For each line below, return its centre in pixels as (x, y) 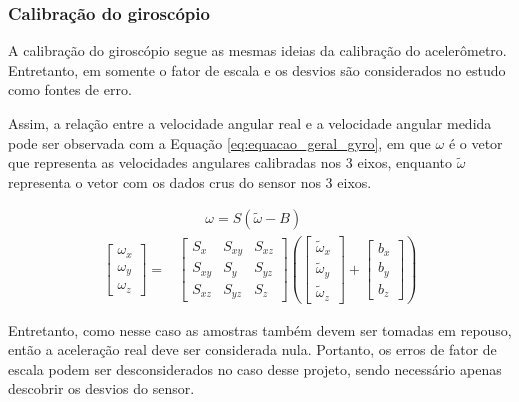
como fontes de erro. (70, 89)
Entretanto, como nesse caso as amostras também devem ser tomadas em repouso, (260, 329)
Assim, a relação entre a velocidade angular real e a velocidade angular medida (250, 123)
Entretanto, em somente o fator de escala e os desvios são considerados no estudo (257, 69)
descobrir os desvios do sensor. (101, 388)
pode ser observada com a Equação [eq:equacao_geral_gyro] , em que (219, 142)
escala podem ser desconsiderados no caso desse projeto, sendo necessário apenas (255, 368)
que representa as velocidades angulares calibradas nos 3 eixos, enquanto (230, 162)
